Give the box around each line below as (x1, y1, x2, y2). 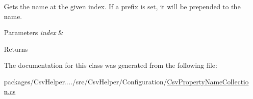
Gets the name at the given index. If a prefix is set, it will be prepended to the (4, 1, 241, 11)
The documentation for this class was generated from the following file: (4, 60, 217, 70)
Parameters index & (4, 27, 64, 38)
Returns (4, 43, 28, 54)
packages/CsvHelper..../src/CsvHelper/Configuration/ (4, 76, 167, 86)
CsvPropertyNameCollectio (167, 76, 249, 86)
